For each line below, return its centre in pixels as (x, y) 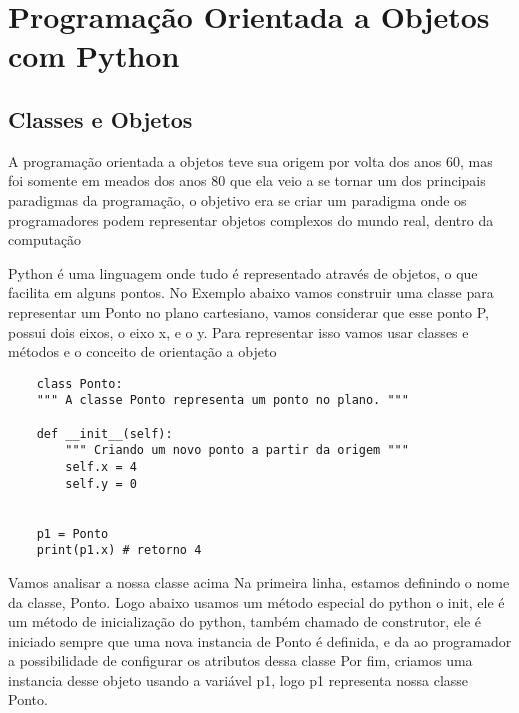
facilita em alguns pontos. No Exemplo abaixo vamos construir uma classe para (251, 292)
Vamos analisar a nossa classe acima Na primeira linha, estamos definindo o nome (259, 581)
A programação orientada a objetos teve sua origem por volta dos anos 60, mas (250, 160)
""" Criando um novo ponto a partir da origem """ (237, 450)
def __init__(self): (104, 433)
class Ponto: (79, 383)
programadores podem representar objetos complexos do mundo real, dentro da (251, 219)
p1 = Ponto (72, 533)
